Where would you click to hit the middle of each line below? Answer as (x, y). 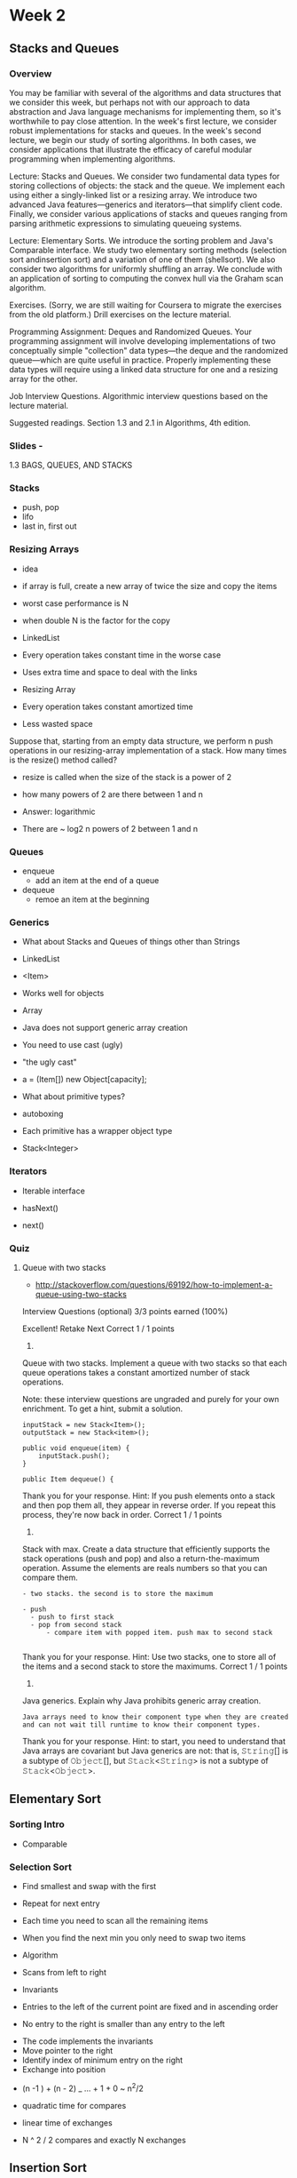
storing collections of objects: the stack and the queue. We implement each (147, 185)
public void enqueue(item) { (76, 1448)
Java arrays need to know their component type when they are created (155, 1717)
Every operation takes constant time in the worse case (121, 655)
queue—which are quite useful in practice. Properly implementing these (141, 360)
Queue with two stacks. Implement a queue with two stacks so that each (155, 1363)
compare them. (50, 1577)
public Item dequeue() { (68, 1479)
